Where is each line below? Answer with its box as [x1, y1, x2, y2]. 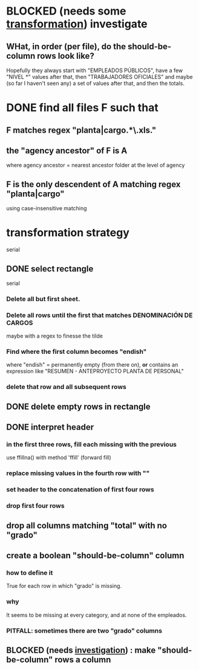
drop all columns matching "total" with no [6, 520, 168, 531]
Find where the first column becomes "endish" [6, 347, 147, 356]
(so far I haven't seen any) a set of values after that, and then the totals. [6, 80, 184, 87]
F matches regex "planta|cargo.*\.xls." [6, 125, 157, 135]
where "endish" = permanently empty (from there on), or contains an [6, 361, 178, 368]
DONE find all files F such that [6, 101, 159, 115]
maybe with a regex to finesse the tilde [6, 332, 103, 340]
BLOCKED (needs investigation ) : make [6, 645, 156, 655]
